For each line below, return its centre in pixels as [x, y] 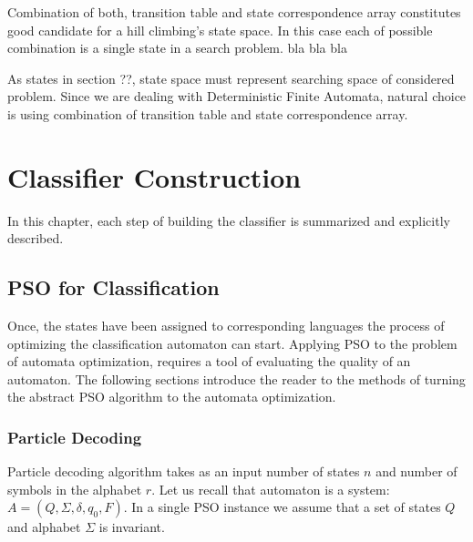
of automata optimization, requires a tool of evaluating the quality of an [209, 361]
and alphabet [44, 527]
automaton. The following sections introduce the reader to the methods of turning [236, 378]
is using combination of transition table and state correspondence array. [208, 113]
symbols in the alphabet [75, 489]
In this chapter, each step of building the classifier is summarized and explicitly [229, 220]
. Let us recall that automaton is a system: [271, 489]
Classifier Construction [154, 176]
